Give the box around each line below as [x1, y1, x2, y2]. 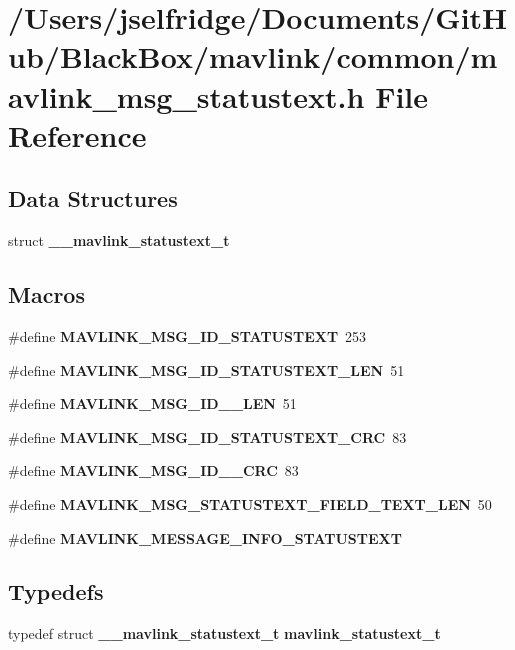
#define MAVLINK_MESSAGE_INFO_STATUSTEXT [8, 527, 402, 548]
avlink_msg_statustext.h [8, 75, 365, 116]
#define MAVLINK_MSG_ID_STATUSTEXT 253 [8, 325, 367, 346]
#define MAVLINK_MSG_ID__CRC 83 [8, 460, 299, 481]
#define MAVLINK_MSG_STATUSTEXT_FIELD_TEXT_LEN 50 [8, 493, 492, 514]
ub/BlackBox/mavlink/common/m [8, 36, 498, 77]
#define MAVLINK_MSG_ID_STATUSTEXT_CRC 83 [8, 426, 407, 447]
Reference [8, 114, 147, 155]
